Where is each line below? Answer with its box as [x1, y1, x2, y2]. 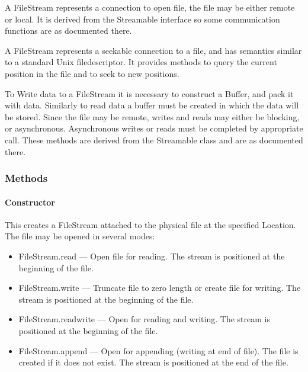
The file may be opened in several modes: [5, 230, 155, 242]
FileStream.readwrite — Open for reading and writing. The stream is [18, 313, 270, 325]
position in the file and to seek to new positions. [5, 67, 179, 79]
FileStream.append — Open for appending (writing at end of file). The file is [18, 344, 299, 357]
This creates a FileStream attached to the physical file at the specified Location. [5, 218, 296, 230]
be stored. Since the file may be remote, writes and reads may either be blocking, [5, 110, 300, 123]
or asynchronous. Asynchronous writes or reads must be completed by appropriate [5, 122, 303, 134]
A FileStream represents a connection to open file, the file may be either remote [5, 1, 295, 13]
